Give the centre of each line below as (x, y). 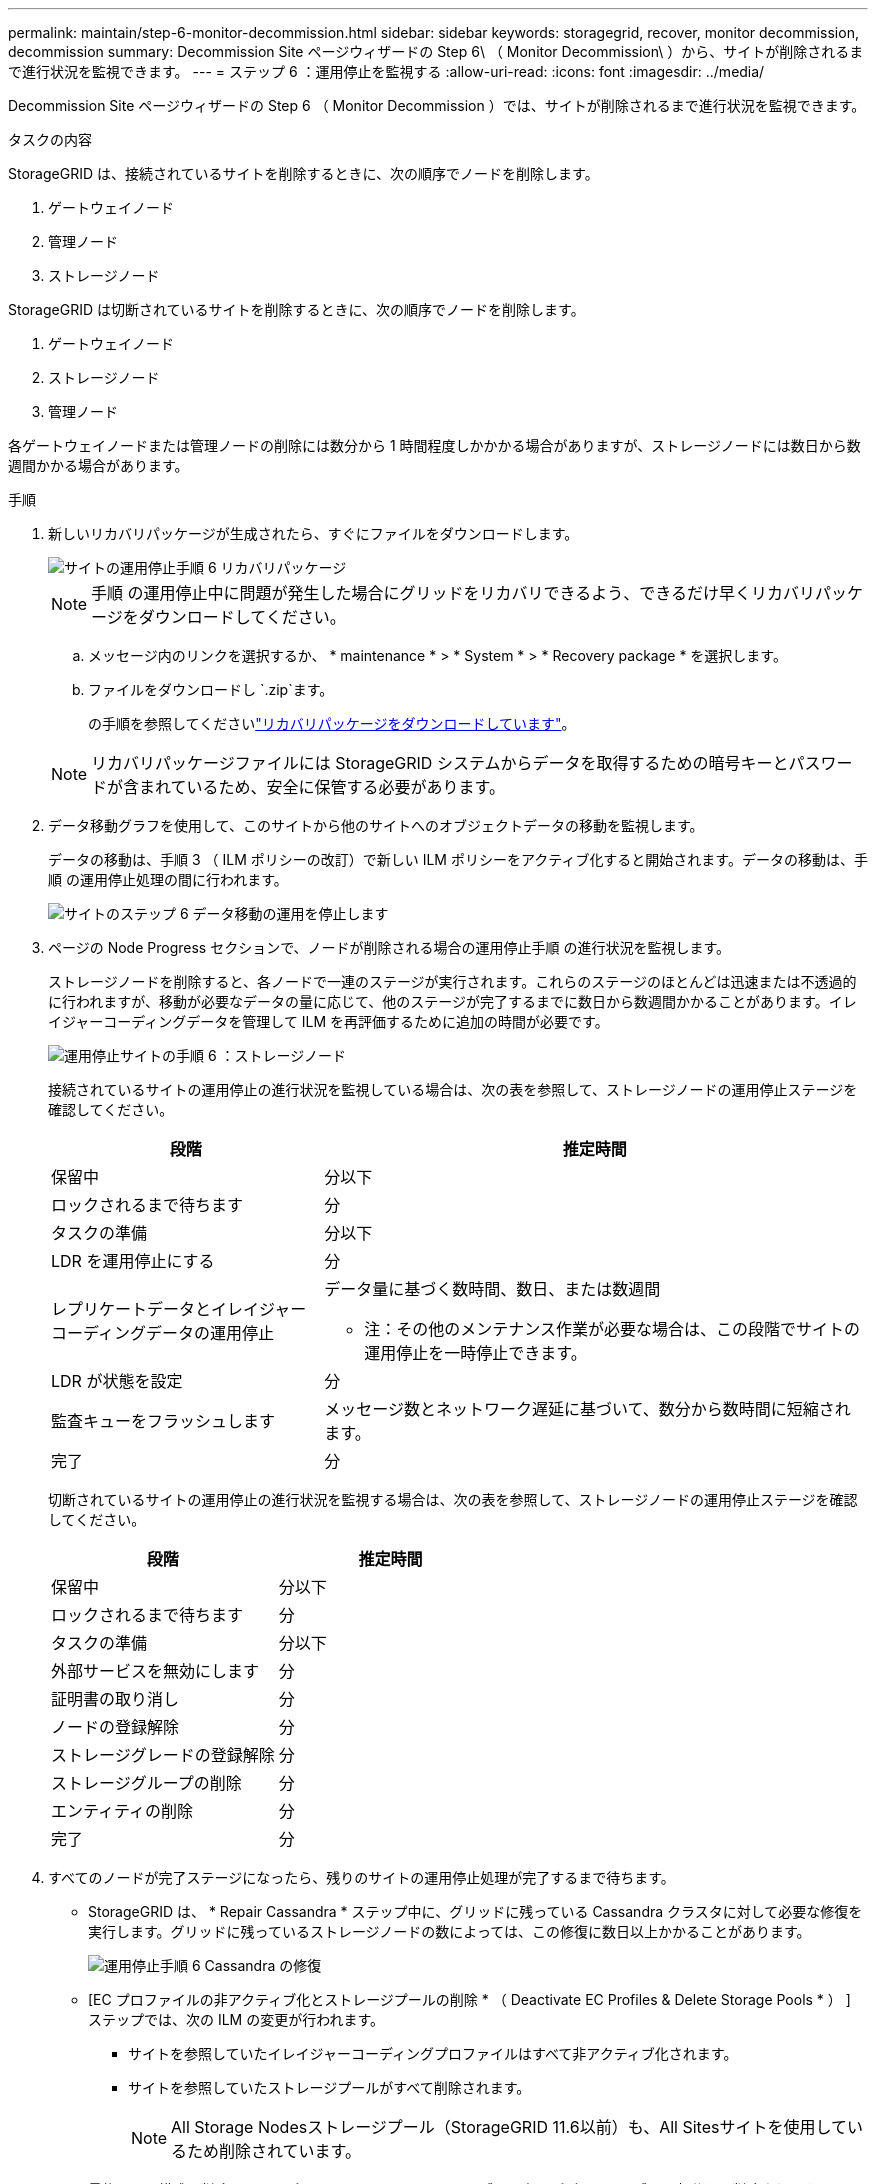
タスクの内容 (50, 139)
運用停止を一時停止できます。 (475, 1353)
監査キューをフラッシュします (163, 1421)
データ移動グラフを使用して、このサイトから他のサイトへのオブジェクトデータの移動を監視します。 (376, 825)
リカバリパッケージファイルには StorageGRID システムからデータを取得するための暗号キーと (440, 763)
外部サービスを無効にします (155, 1671)
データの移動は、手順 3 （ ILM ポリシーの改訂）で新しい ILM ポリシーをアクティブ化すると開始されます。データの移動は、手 (458, 859)
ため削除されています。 (274, 2151)
